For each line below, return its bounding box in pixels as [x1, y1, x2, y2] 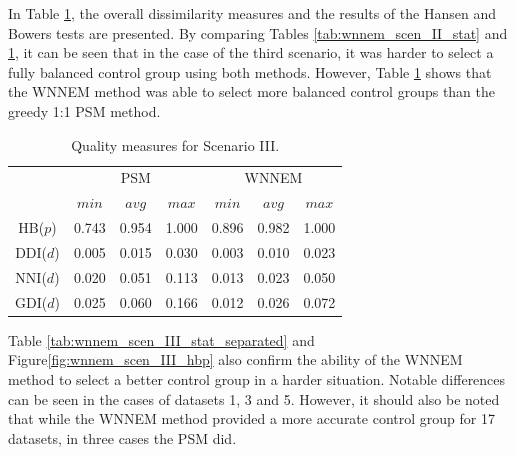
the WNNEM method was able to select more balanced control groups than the [8, 81, 496, 102]
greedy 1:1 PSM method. [8, 100, 161, 121]
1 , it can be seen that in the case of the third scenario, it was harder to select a [8, 42, 494, 63]
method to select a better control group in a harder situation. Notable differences [8, 368, 506, 389]
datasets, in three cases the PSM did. [8, 427, 237, 448]
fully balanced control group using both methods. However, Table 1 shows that [8, 61, 492, 82]
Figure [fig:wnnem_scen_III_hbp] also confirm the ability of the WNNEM [8, 349, 463, 370]
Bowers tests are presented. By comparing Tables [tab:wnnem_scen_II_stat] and [8, 22, 508, 43]
